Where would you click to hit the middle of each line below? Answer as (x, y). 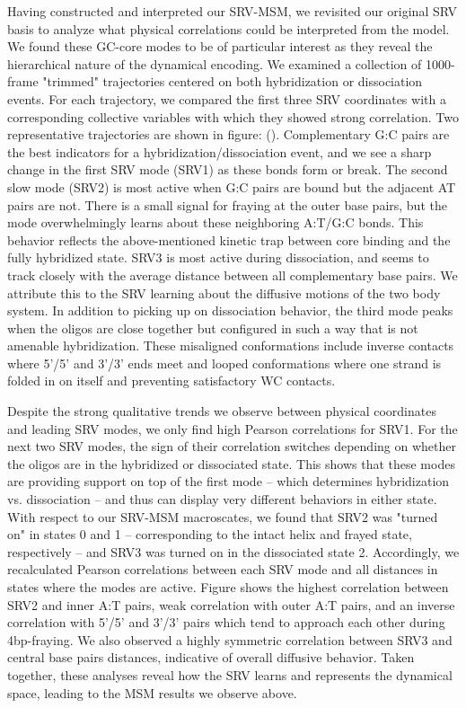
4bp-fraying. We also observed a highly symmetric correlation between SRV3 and (230, 639)
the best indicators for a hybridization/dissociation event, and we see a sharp (220, 151)
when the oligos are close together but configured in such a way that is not (213, 327)
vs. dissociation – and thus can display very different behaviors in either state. (222, 499)
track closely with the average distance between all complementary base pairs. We (233, 274)
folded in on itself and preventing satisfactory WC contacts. (171, 381)
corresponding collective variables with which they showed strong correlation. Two (233, 116)
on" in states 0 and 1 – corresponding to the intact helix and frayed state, (210, 534)
